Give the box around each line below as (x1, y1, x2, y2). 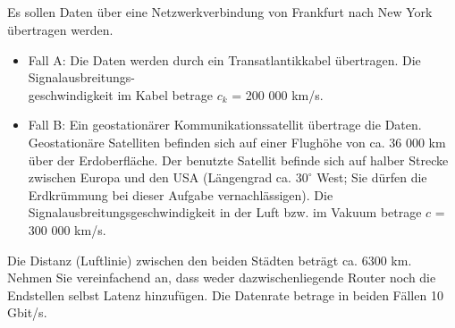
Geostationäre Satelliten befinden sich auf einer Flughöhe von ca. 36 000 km (28, 132, 446, 151)
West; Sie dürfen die (316, 168, 427, 187)
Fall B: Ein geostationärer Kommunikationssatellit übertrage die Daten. (28, 115, 422, 134)
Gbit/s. (7, 303, 47, 322)
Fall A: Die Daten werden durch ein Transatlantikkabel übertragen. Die (28, 50, 421, 69)
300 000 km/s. (28, 220, 106, 239)
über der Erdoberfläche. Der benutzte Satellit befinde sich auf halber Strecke (28, 150, 449, 169)
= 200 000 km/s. (232, 85, 324, 104)
